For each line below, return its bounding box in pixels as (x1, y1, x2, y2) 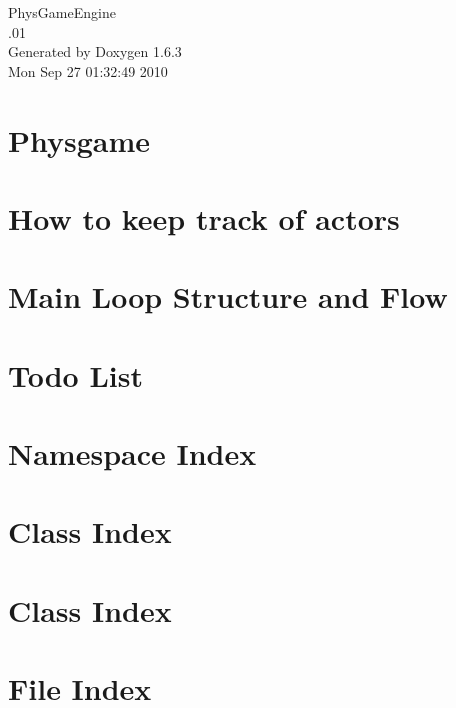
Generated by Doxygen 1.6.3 (8, 41, 182, 62)
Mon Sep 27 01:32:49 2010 (8, 60, 168, 81)
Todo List (8, 354, 143, 395)
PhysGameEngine (8, 2, 116, 22)
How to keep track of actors (8, 197, 400, 238)
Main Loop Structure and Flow (8, 276, 448, 317)
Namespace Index (8, 433, 257, 474)
